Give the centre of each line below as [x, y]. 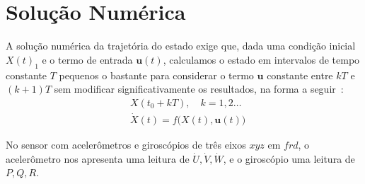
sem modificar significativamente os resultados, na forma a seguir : [199, 89]
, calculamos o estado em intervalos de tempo [261, 59]
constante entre [300, 75]
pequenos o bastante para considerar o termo [156, 75]
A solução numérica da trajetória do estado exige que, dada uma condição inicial [181, 46]
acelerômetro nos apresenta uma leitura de [98, 158]
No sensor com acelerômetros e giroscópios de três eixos [126, 144]
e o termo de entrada [87, 59]
